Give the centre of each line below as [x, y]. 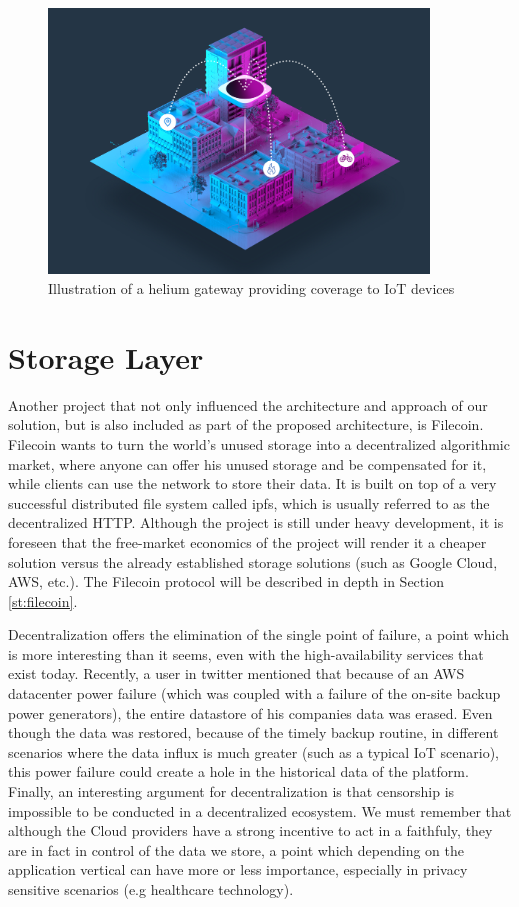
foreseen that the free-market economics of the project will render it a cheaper [247, 541]
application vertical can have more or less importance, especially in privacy [238, 869]
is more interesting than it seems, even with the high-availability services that [246, 653]
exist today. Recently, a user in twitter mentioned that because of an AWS [236, 673]
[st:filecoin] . [43, 600]
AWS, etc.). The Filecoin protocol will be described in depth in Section [226, 581]
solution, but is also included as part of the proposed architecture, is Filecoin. [246, 424]
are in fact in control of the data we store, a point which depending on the [236, 849]
